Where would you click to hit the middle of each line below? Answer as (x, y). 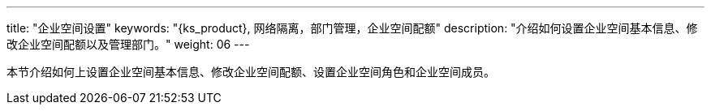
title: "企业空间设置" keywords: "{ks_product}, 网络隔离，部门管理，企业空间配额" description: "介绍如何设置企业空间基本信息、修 (352, 28)
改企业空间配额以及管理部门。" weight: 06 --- (128, 44)
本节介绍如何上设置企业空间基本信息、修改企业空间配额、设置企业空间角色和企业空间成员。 (251, 72)
